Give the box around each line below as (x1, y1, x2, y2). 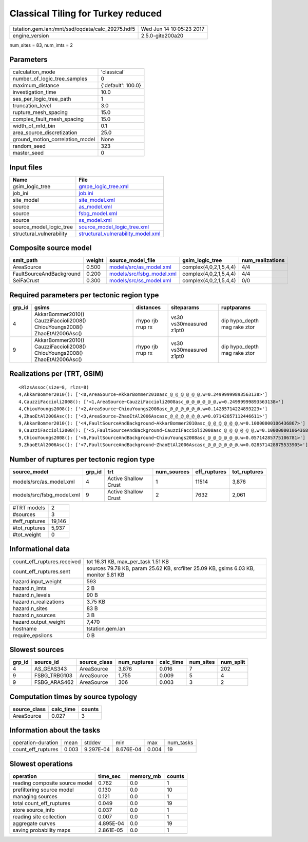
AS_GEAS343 (34, 665, 67, 673)
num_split (221, 659, 245, 666)
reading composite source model (12, 779, 92, 787)
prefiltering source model (12, 786, 74, 793)
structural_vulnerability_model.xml (79, 230, 161, 237)
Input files (9, 163, 43, 171)
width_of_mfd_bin (12, 122, 56, 129)
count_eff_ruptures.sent (12, 568, 70, 575)
